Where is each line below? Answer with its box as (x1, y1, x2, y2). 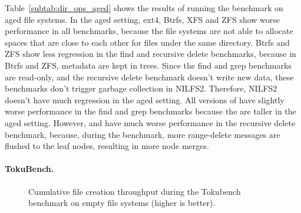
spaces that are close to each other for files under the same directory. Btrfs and (5, 36, 290, 48)
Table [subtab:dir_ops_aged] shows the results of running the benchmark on (5, 2, 283, 13)
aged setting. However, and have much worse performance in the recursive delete (5, 116, 296, 129)
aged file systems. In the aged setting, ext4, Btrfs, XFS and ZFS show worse (5, 13, 280, 25)
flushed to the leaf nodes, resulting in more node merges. (5, 140, 209, 152)
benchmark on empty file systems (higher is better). (28, 197, 216, 209)
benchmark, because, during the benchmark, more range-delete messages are (5, 128, 280, 140)
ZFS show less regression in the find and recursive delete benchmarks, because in (5, 48, 296, 60)
